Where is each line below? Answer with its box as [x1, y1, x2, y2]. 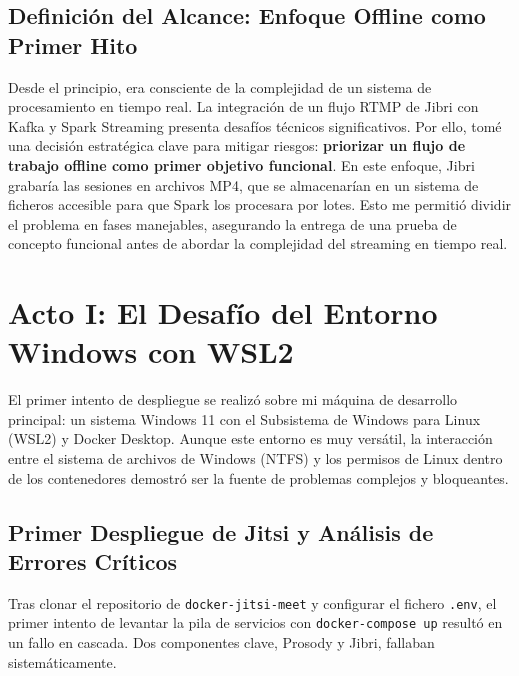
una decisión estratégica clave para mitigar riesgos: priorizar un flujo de [8, 135, 466, 156]
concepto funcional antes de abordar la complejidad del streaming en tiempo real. [8, 233, 508, 254]
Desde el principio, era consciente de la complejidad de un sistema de [8, 76, 432, 97]
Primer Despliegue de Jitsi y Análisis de [8, 516, 434, 547]
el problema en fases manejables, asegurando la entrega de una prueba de [8, 213, 457, 234]
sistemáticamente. [8, 651, 117, 672]
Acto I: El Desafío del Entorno [8, 292, 438, 333]
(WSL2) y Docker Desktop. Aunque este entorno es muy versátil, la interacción [8, 428, 493, 449]
